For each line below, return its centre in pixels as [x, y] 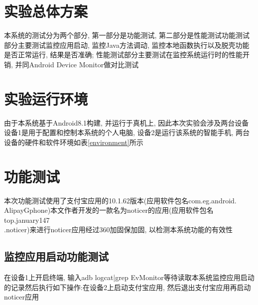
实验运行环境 [46, 98]
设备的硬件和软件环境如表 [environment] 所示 [74, 142]
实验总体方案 [46, 11]
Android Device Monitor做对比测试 [84, 64]
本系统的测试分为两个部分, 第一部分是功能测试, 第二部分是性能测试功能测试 [127, 35]
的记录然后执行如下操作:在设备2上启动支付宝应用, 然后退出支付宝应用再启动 [128, 287]
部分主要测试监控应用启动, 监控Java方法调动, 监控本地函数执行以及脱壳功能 [127, 45]
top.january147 [27, 220]
